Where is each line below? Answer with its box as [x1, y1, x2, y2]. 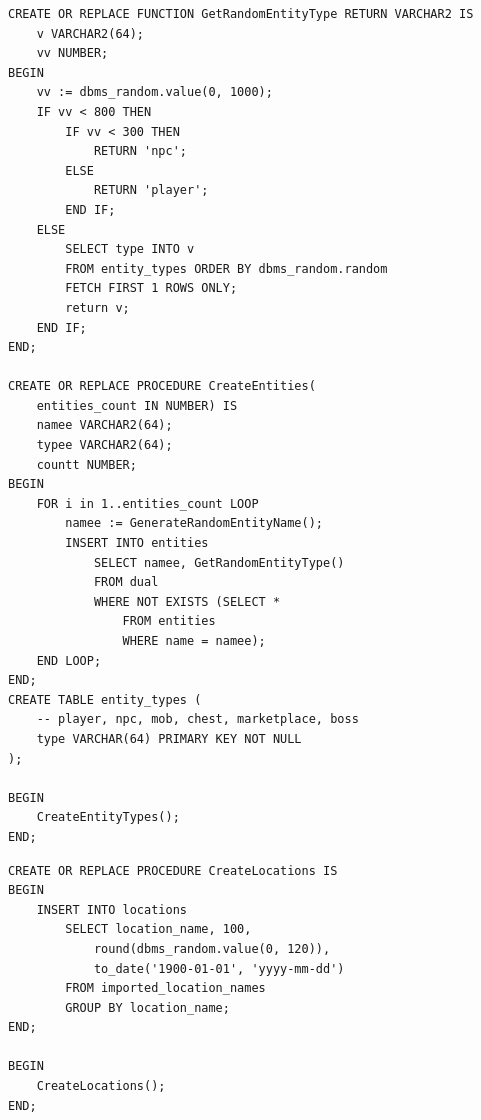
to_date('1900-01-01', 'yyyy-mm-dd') [93, 961, 345, 976]
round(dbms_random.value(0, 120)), [93, 941, 331, 956]
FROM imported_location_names [65, 981, 266, 996]
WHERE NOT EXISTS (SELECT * [93, 594, 281, 609]
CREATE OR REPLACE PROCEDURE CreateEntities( [8, 379, 316, 394]
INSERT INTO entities [65, 536, 209, 551]
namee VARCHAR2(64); [36, 418, 173, 433]
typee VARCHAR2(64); [36, 438, 173, 453]
